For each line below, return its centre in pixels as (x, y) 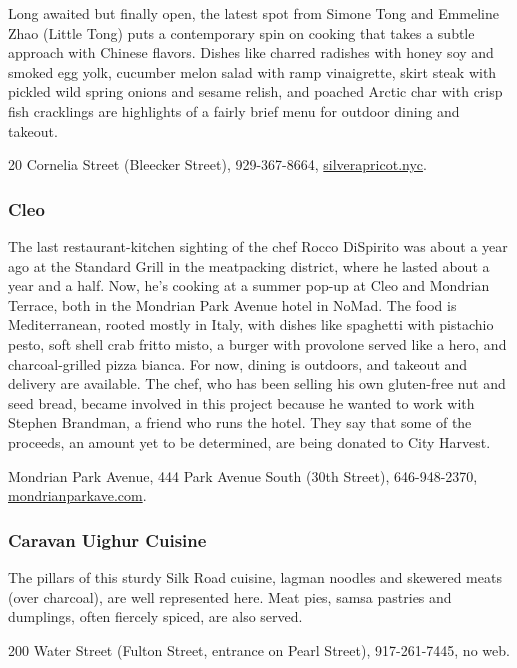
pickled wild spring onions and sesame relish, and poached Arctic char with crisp (255, 91)
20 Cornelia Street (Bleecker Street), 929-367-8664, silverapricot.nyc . (217, 164)
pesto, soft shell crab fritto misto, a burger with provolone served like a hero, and (257, 343)
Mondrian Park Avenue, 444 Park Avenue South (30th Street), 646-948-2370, (243, 475)
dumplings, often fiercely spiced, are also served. (155, 616)
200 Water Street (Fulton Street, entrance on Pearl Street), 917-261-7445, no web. (259, 649)
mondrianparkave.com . (77, 495)
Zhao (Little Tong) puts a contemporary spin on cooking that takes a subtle (241, 32)
